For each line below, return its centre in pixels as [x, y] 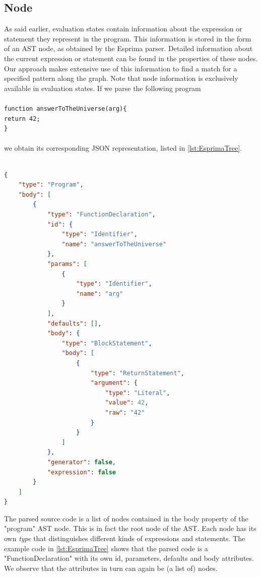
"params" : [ [67, 264]
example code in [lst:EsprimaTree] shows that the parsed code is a [106, 548]
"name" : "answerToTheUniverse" [114, 244]
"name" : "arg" [100, 294]
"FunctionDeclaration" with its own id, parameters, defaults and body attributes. [129, 558]
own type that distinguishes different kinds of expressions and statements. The [125, 538]
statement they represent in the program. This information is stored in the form [128, 38]
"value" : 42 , [127, 403]
